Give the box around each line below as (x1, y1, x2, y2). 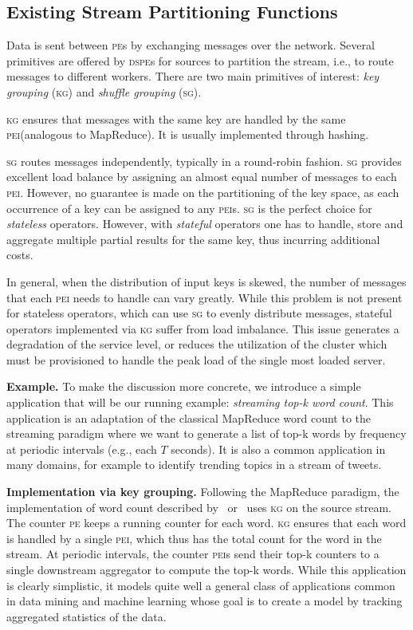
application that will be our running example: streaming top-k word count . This (6, 394, 394, 411)
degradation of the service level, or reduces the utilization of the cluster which (6, 336, 387, 352)
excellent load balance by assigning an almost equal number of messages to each (6, 168, 397, 185)
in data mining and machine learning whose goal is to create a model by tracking (6, 593, 403, 609)
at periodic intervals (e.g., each (6, 440, 157, 457)
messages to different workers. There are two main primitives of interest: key (6, 68, 380, 85)
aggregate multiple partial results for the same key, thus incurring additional (6, 230, 380, 247)
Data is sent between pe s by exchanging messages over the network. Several (6, 37, 375, 53)
